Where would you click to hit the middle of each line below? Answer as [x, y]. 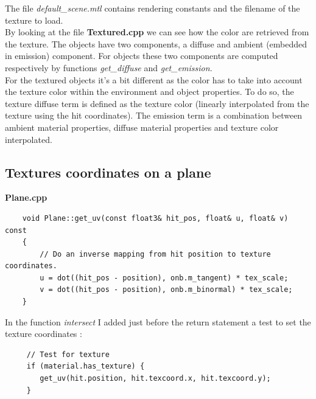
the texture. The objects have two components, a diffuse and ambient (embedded [156, 43]
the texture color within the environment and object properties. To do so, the [149, 92]
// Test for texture [68, 354]
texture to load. [34, 20]
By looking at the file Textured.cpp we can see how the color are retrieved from [157, 32]
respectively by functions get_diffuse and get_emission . [109, 67]
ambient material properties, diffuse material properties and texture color [142, 127]
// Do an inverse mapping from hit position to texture [155, 254]
